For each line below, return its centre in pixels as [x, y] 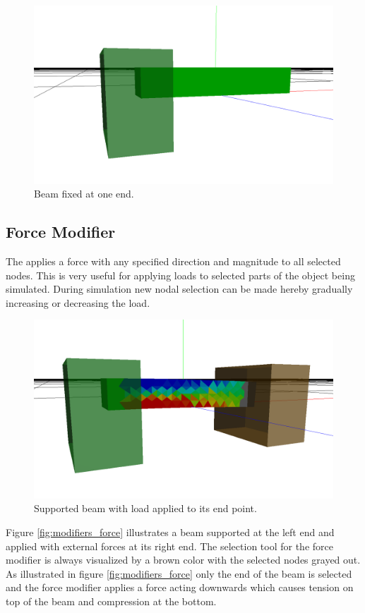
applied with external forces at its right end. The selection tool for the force [169, 546]
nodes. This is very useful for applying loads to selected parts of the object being [180, 275]
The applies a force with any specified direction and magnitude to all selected [173, 261]
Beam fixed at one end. [84, 194]
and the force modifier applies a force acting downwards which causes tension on [180, 587]
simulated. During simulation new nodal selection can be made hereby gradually [179, 289]
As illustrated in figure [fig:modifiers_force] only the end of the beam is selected [179, 573]
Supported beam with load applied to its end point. [145, 508]
